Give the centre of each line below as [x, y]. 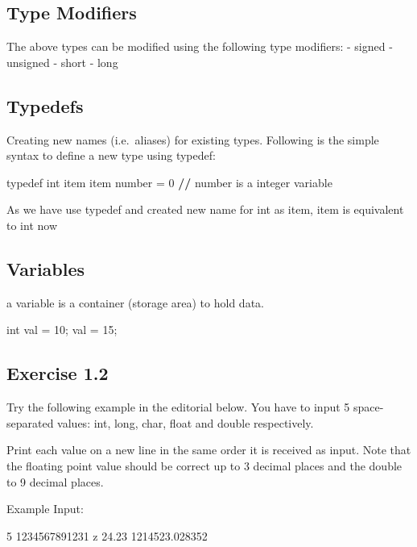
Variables [46, 268]
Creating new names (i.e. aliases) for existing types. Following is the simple [193, 139]
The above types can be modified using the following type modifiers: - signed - [200, 46]
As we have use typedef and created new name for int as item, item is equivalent [205, 209]
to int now [32, 225]
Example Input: [45, 509]
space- [368, 407]
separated [30, 422]
